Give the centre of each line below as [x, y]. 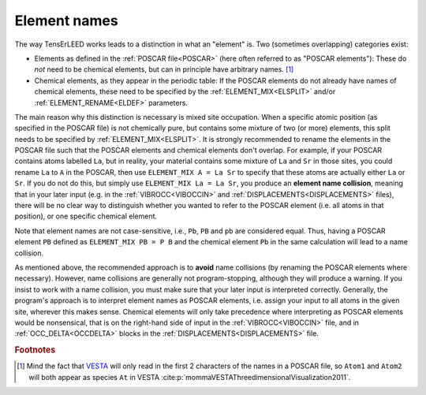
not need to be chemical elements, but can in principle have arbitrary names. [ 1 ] [164, 69]
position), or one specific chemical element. [86, 216]
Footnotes [35, 350]
